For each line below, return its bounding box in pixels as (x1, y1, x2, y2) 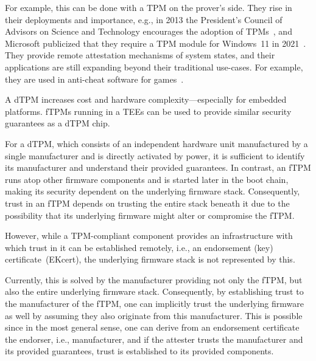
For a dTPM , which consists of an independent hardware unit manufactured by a (5, 137, 308, 150)
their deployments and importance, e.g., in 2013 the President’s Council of (5, 13, 283, 26)
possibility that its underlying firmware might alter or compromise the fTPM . (5, 208, 295, 221)
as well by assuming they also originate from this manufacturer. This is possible (5, 309, 303, 321)
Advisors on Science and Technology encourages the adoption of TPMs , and (5, 25, 292, 38)
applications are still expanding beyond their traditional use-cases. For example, (5, 60, 303, 73)
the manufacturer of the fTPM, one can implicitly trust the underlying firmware (5, 297, 304, 310)
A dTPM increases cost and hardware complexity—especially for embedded (5, 93, 287, 106)
